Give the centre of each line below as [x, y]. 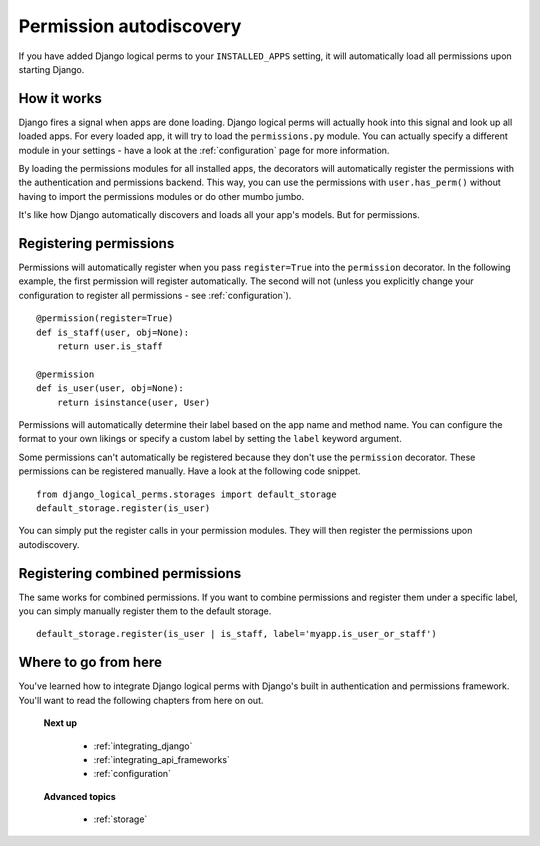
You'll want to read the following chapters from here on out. [141, 700]
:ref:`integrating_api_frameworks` [161, 759]
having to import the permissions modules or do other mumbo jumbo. [161, 196]
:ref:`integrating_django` [143, 746]
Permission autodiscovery [130, 26]
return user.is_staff [110, 346]
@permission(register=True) [105, 318]
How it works [60, 98]
